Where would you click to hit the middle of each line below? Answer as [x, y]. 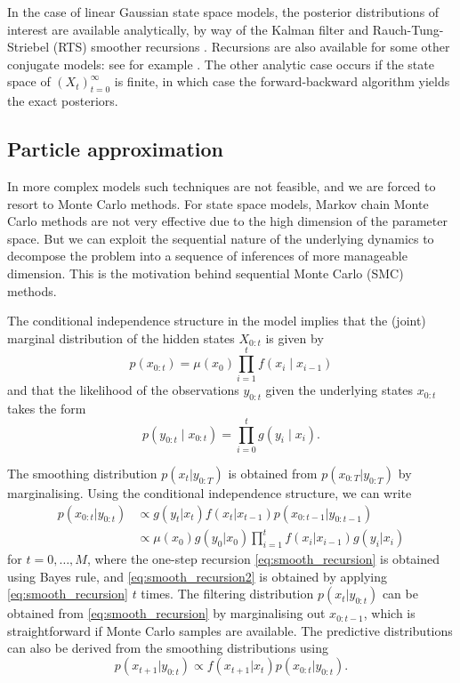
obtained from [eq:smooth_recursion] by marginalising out [166, 613]
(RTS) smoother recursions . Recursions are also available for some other [251, 47]
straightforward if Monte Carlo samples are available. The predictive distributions [230, 630]
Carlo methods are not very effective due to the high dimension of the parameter [227, 221]
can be [400, 594]
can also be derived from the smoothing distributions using [168, 648]
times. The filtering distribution [227, 594]
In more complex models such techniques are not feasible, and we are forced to [222, 185]
